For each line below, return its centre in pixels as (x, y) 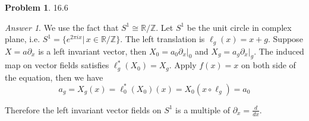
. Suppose (286, 39)
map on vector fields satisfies (57, 65)
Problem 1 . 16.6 (37, 7)
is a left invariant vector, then (92, 51)
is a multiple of (203, 109)
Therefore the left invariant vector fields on (83, 109)
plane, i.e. (23, 39)
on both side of (269, 65)
